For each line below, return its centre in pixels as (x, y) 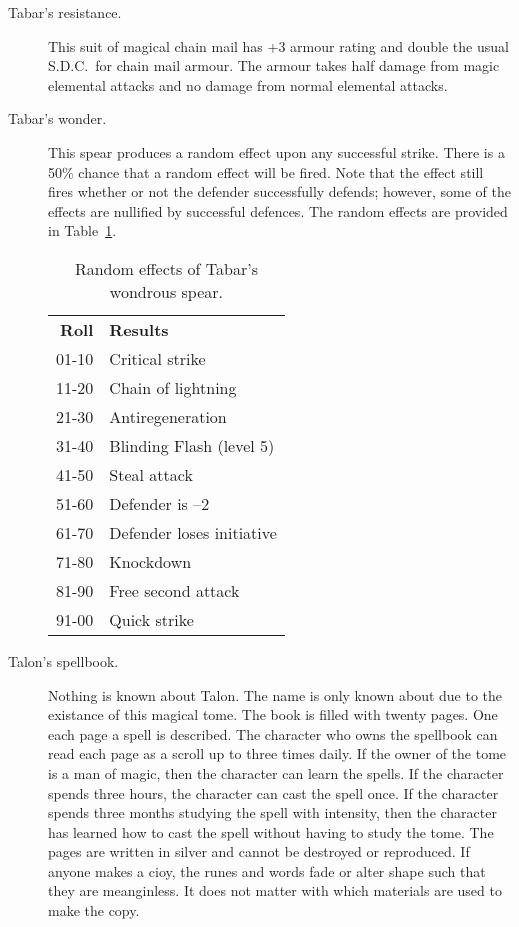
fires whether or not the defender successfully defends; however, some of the (280, 191)
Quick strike (151, 619)
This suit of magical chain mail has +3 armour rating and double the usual (278, 45)
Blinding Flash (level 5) (192, 445)
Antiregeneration (168, 416)
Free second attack (174, 590)
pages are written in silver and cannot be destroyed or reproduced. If (259, 851)
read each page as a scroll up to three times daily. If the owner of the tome (277, 753)
